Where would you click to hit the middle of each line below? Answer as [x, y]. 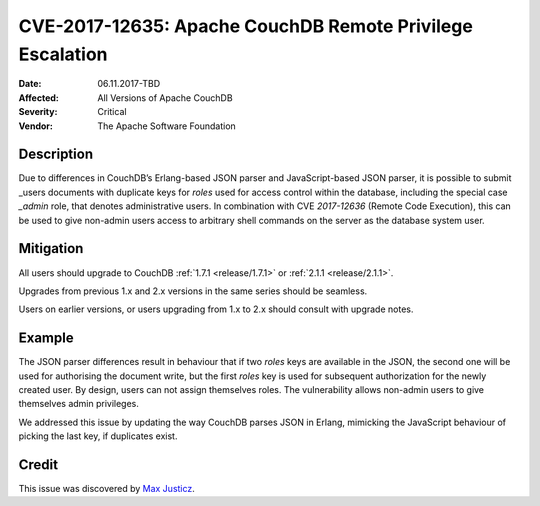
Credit [38, 464]
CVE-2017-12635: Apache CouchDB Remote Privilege [246, 26]
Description [56, 154]
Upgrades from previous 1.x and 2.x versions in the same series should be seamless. [193, 291]
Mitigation [51, 248]
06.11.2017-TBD [128, 84]
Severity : [38, 112]
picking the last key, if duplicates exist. [98, 436]
